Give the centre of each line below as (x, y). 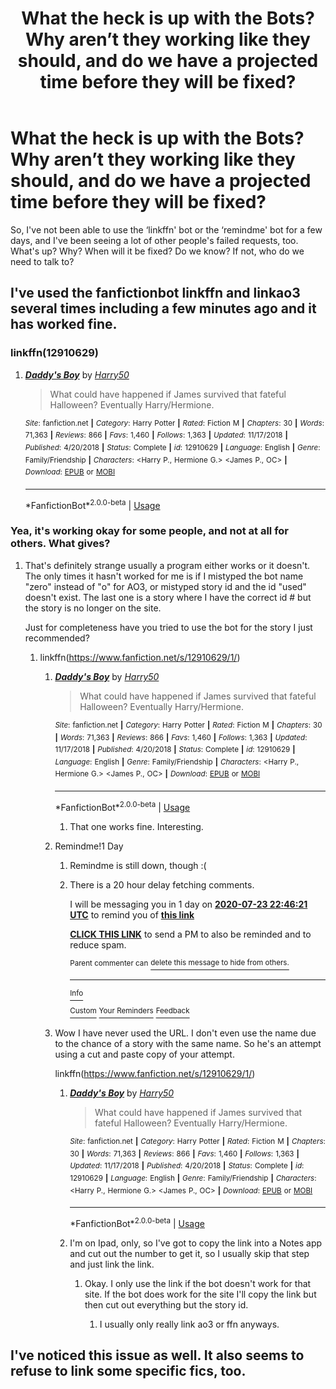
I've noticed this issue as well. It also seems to (157, 1355)
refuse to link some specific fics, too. (128, 1371)
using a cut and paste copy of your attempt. (144, 1054)
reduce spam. (98, 944)
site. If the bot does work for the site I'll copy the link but (200, 1294)
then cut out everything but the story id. (166, 1305)
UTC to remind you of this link (132, 914)
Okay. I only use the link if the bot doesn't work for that (198, 1284)
